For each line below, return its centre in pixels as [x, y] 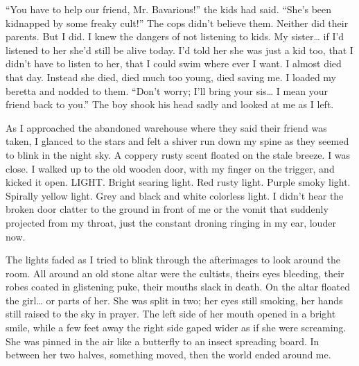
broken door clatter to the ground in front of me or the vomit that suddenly [167, 209]
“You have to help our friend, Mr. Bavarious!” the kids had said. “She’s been [169, 9]
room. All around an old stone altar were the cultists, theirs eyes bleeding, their [175, 273]
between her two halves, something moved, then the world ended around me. [168, 355]
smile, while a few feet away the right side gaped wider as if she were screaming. [176, 328]
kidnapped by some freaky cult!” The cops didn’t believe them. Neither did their [177, 23]
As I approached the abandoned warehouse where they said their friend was [166, 127]
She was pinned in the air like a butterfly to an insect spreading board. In [163, 341]
